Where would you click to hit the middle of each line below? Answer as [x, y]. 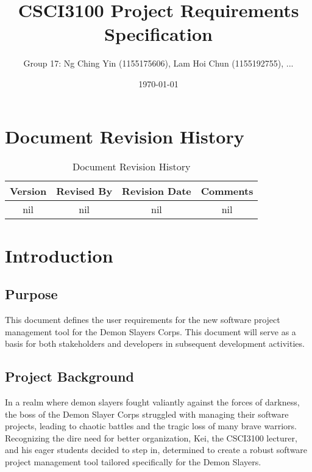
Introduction [59, 255]
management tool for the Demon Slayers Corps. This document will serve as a [151, 331]
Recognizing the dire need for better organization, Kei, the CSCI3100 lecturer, [151, 438]
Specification [158, 34]
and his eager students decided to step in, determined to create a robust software [156, 450]
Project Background [69, 376]
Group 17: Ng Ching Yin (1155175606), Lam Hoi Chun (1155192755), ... [158, 63]
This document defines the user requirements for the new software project [143, 320]
